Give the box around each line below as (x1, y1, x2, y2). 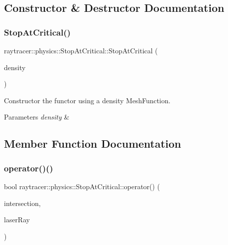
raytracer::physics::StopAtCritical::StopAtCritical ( (4, 45, 158, 55)
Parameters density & (4, 112, 70, 122)
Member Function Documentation (4, 136, 182, 151)
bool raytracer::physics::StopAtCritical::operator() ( (4, 181, 160, 191)
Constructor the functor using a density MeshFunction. (4, 95, 171, 105)
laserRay (4, 214, 30, 225)
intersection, (4, 198, 41, 208)
